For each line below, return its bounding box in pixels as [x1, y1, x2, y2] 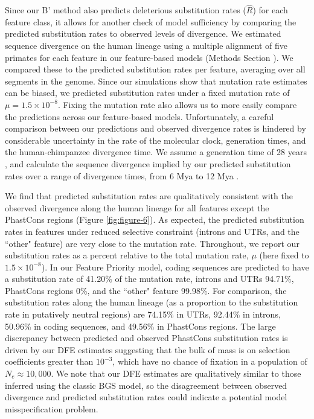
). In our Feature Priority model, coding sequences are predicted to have [41, 260, 309, 273]
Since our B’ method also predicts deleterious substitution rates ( [5, 4, 246, 16]
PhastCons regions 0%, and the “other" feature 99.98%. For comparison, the [5, 284, 287, 296]
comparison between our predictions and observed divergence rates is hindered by [5, 122, 306, 135]
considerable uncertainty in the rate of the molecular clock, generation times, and [5, 133, 306, 146]
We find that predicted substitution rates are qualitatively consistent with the [5, 190, 293, 202]
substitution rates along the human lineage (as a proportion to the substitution [5, 296, 298, 309]
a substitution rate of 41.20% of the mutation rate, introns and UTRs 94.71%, [5, 272, 294, 285]
